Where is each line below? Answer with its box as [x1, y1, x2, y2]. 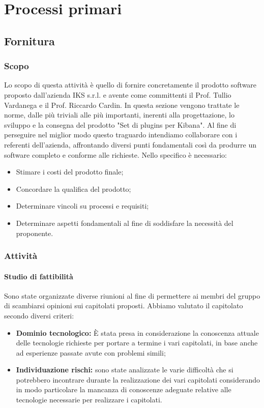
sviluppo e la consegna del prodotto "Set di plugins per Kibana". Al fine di [4, 119, 237, 130]
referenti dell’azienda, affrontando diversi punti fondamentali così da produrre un [4, 139, 256, 150]
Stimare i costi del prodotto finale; [16, 166, 124, 177]
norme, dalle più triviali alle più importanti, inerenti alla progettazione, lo [4, 109, 234, 120]
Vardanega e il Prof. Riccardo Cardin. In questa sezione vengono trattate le [4, 99, 240, 110]
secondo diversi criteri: [4, 310, 74, 320]
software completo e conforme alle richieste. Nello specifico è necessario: [4, 149, 227, 160]
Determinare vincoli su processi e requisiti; [16, 200, 149, 211]
